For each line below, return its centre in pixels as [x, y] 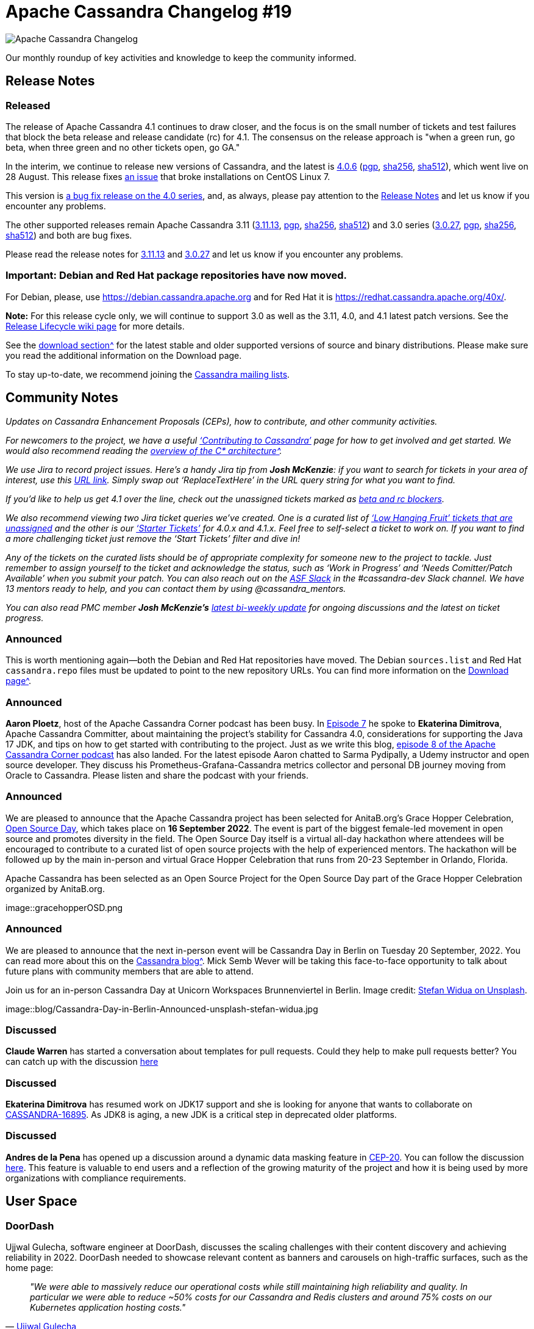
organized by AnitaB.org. [55, 888]
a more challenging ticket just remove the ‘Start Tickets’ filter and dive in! [153, 538]
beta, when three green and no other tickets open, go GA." [123, 147]
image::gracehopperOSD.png [64, 907]
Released [28, 105]
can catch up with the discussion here [82, 1062]
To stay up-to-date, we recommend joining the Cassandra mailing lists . [148, 374]
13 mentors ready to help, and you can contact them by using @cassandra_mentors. [176, 588]
